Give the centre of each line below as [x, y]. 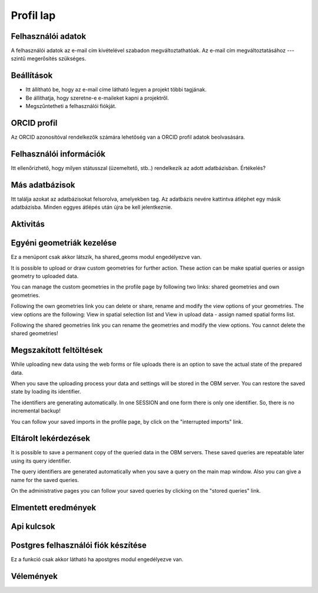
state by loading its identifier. [46, 392]
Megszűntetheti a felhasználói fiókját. [71, 106]
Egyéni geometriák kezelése [64, 243]
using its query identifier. [41, 461]
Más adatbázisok [43, 185]
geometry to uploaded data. [45, 276]
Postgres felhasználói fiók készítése [79, 545]
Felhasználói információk [58, 154]
